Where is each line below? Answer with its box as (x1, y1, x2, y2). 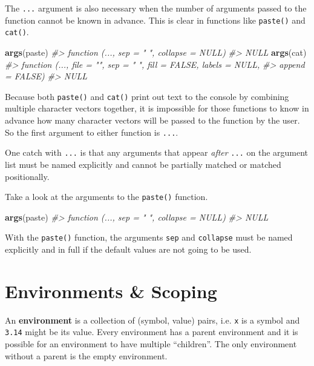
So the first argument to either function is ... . (5, 125, 178, 138)
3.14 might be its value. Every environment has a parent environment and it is (5, 325, 298, 338)
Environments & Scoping (5, 278, 217, 303)
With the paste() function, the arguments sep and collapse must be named (5, 231, 293, 244)
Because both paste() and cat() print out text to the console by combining (5, 90, 289, 102)
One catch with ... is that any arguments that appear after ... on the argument (5, 146, 309, 159)
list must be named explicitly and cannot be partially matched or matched (5, 158, 281, 170)
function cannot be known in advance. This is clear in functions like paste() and (5, 13, 306, 26)
